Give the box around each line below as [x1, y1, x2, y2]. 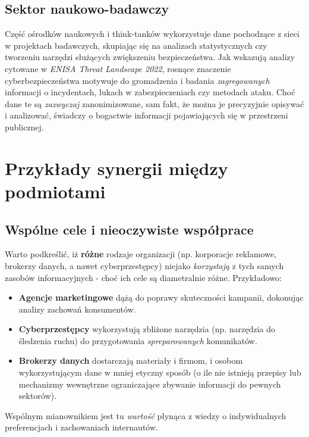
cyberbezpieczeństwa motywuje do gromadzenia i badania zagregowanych [5, 74, 270, 86]
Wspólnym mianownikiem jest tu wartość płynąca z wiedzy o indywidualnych [5, 409, 286, 422]
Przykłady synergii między [5, 155, 228, 180]
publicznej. [5, 120, 44, 133]
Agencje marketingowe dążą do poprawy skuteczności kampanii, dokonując [18, 291, 304, 304]
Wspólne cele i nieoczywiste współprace [5, 220, 254, 238]
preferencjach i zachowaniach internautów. [5, 421, 158, 433]
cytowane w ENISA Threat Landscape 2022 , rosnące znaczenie [5, 62, 231, 74]
